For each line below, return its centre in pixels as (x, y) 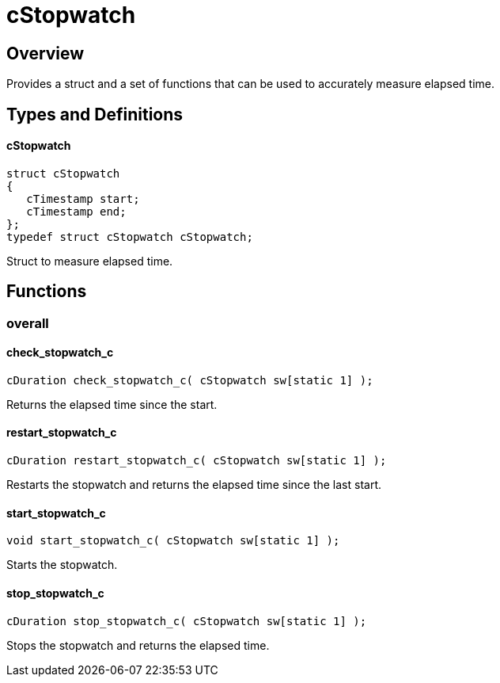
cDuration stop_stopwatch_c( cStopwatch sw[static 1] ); (187, 621)
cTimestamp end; (76, 211)
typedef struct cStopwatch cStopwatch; (130, 237)
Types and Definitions (95, 114)
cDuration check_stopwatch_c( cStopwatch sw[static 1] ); (190, 380)
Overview (45, 53)
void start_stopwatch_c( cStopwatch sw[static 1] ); (173, 541)
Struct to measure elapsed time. (90, 261)
